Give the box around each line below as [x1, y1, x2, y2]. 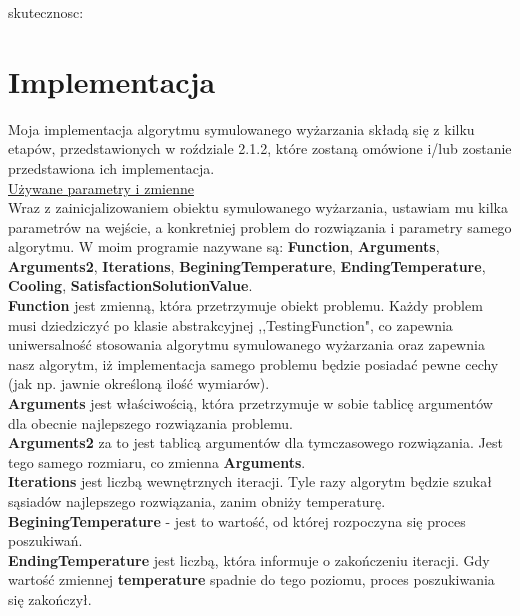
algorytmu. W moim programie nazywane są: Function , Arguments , [8, 236, 440, 257]
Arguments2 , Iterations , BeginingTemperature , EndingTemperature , [8, 255, 486, 276]
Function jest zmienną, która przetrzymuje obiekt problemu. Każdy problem [8, 295, 483, 316]
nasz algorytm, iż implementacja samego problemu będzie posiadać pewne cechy [8, 353, 499, 374]
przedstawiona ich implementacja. [8, 157, 215, 178]
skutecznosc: [8, 2, 84, 22]
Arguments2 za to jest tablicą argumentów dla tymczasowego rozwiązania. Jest [8, 432, 503, 453]
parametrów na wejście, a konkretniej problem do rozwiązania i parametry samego [8, 216, 512, 237]
